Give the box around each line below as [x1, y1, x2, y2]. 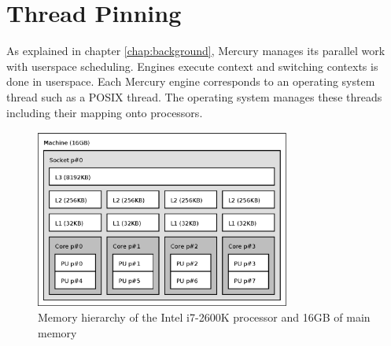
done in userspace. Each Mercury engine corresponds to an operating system [6, 73, 375, 90]
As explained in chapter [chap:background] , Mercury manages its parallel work [6, 42, 385, 59]
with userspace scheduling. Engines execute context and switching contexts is [6, 57, 378, 74]
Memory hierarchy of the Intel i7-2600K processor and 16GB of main [38, 309, 371, 326]
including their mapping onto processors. [6, 104, 203, 120]
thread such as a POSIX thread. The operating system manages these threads [6, 88, 382, 105]
